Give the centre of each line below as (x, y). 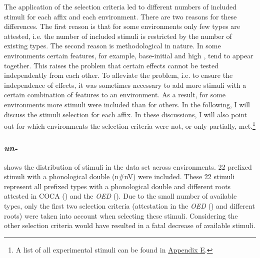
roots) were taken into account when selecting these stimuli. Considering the (121, 215)
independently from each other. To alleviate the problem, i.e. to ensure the (118, 75)
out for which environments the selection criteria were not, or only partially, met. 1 (130, 125)
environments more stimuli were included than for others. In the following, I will (127, 104)
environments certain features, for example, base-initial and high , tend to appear (129, 55)
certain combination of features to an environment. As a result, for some (115, 95)
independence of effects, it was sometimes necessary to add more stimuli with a (125, 85)
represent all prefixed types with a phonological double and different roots (117, 186)
